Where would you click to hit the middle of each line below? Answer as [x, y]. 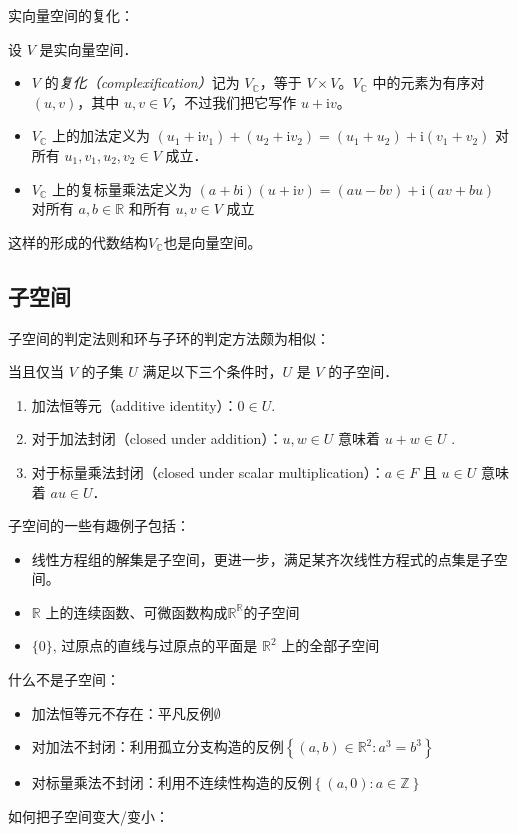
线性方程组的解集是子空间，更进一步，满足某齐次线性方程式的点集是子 [262, 558]
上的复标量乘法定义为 [121, 188]
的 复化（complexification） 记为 [142, 82]
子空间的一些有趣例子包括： [99, 525]
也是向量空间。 [212, 241]
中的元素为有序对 [428, 82]
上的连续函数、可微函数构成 [136, 611]
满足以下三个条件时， [212, 371]
